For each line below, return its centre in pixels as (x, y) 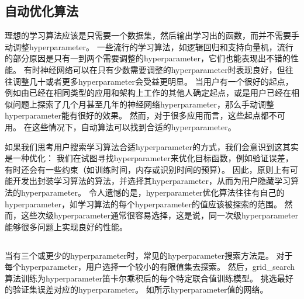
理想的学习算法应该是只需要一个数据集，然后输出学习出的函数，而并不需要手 (152, 35)
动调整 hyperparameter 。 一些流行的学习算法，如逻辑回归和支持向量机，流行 (149, 46)
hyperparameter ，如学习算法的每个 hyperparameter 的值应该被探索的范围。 (143, 204)
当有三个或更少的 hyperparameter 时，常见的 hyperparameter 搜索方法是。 (139, 255)
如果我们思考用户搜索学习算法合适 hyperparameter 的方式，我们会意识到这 (144, 146)
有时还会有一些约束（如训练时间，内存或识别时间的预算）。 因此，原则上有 (147, 169)
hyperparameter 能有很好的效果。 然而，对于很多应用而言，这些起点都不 (141, 115)
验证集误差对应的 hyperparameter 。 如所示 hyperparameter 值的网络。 (140, 289)
